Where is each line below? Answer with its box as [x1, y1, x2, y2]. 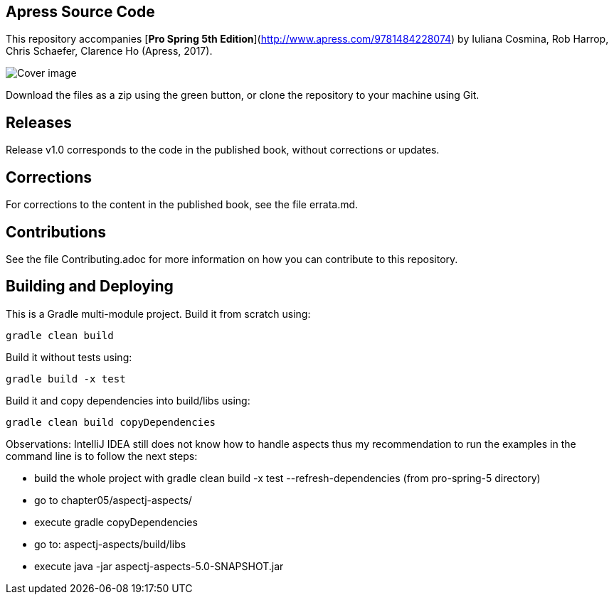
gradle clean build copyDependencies [6, 416, 216, 428]
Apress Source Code [6, 3, 155, 21]
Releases [6, 113, 72, 132]
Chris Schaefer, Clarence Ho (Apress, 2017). [6, 45, 213, 58]
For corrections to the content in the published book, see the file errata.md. [6, 198, 359, 211]
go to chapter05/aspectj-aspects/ [34, 493, 192, 506]
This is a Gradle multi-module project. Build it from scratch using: [6, 307, 311, 320]
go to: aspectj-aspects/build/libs [34, 537, 186, 550]
